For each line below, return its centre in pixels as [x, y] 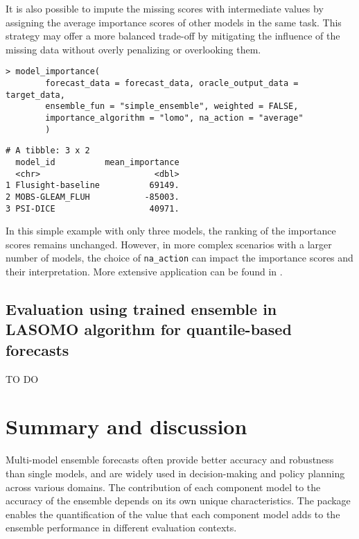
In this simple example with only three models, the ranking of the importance [171, 231]
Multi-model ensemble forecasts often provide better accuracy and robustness [170, 460]
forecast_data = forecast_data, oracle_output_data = [172, 84]
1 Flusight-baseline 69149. [93, 186]
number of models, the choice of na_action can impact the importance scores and [179, 258]
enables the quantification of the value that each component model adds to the [173, 514]
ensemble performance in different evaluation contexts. [121, 528]
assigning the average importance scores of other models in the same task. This [174, 22]
